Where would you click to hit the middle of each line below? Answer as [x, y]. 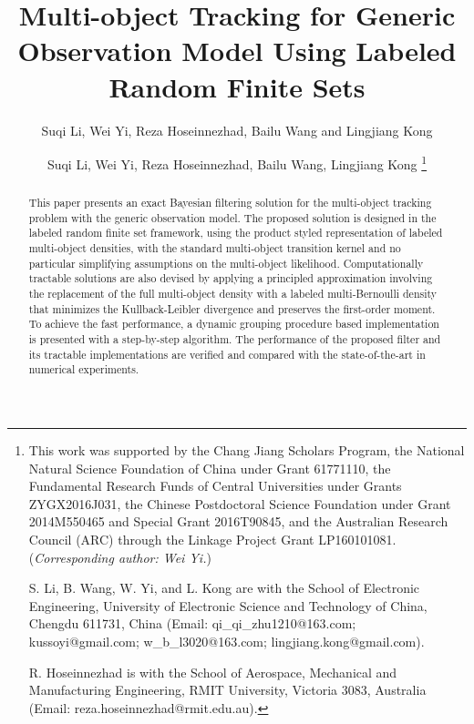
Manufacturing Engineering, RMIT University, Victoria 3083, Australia [227, 690]
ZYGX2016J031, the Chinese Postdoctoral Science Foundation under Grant [240, 503]
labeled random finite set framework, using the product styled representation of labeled [236, 233]
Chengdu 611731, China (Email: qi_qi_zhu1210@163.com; [192, 623]
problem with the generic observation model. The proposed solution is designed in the [232, 217]
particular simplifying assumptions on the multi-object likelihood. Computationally [226, 263]
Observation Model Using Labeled [237, 51]
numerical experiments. [84, 369]
